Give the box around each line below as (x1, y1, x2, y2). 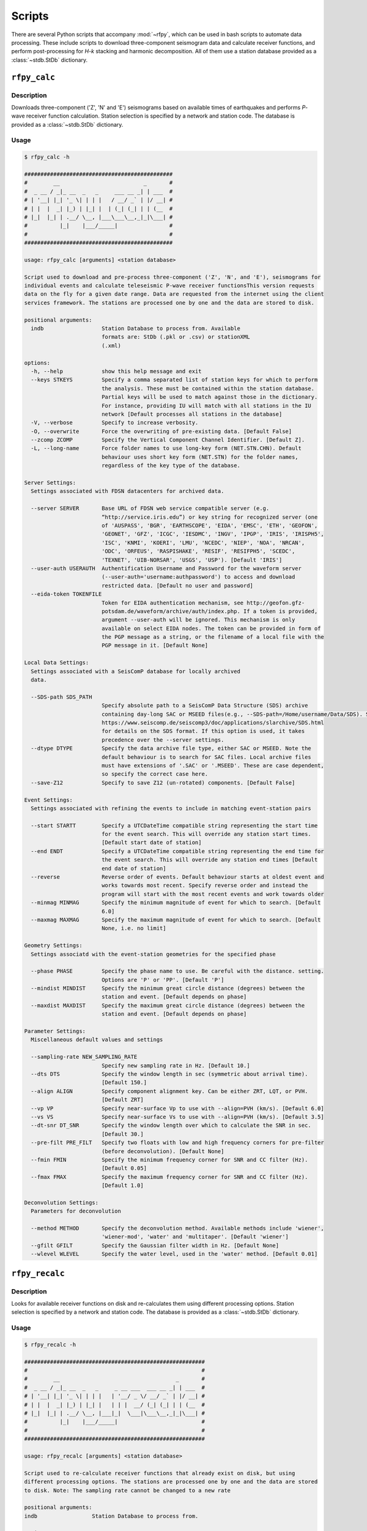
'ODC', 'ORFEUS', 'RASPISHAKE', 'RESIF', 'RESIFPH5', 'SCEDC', (101, 548, 295, 555)
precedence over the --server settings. (101, 736, 224, 743)
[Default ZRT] (101, 1096, 144, 1104)
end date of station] (101, 865, 166, 872)
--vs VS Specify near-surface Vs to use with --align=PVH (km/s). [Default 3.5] (31, 1113, 324, 1120)
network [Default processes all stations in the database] (101, 410, 283, 418)
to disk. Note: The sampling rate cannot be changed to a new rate (24, 1487, 231, 1494)
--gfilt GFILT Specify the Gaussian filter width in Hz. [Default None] (31, 1242, 280, 1249)
